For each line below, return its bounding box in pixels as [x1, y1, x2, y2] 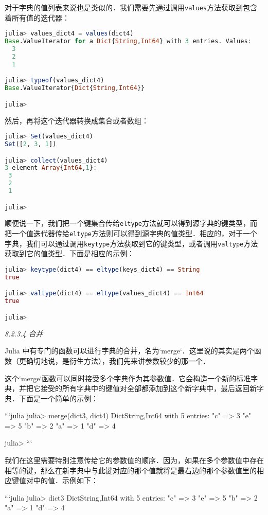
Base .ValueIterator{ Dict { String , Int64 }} [5, 84, 145, 92]
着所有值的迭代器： [5, 12, 69, 23]
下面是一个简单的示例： [19, 393, 98, 403]
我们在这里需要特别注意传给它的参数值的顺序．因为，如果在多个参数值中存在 [5, 455, 264, 466]
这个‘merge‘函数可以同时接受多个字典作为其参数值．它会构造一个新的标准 [5, 372, 251, 383]
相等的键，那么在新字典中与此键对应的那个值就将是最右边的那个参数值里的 [5, 465, 257, 475]
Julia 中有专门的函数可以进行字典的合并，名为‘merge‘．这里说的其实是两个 [5, 345, 254, 356]
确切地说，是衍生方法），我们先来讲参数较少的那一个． [26, 355, 210, 366]
